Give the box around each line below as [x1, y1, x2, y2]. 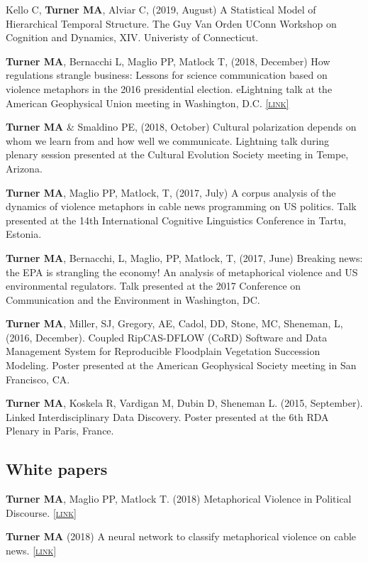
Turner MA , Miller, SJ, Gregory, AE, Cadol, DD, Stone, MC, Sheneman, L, [6, 316, 343, 331]
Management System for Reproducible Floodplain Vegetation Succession [6, 344, 320, 359]
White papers [6, 458, 108, 480]
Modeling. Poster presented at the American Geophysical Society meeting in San [6, 358, 357, 373]
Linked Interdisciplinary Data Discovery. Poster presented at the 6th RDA [6, 409, 329, 424]
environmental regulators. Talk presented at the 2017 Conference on [6, 278, 301, 293]
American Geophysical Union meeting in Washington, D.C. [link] [6, 95, 289, 110]
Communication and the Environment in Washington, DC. [6, 292, 260, 307]
